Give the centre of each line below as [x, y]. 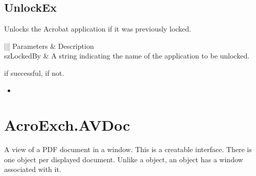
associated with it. [33, 169]
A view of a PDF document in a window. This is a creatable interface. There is [128, 149]
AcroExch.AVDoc [67, 125]
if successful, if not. [34, 72]
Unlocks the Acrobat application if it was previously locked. [98, 29]
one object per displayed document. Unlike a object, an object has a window [124, 159]
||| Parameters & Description [49, 46]
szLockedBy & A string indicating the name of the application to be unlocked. [127, 56]
